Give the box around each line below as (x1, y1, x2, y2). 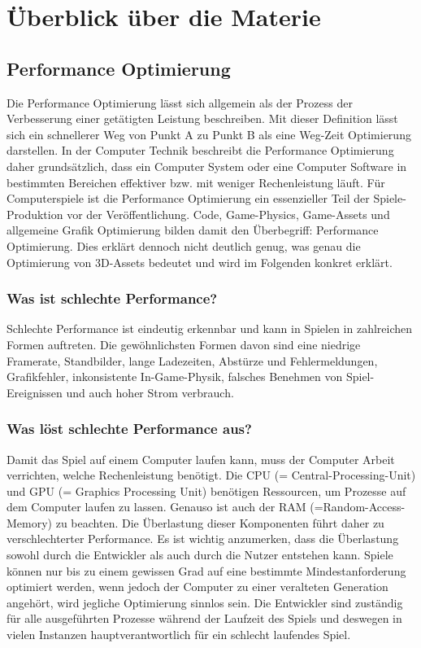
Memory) (7, 514, 53, 531)
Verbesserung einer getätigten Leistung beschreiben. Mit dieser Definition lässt (7, 110, 398, 127)
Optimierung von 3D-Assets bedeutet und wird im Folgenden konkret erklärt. (7, 253, 393, 270)
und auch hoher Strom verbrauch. (66, 383, 234, 401)
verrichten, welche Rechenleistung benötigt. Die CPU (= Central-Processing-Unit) (7, 466, 416, 484)
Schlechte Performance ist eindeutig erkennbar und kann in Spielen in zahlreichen (7, 320, 413, 337)
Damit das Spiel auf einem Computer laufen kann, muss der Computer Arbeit (7, 450, 395, 467)
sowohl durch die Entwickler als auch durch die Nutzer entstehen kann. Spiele (7, 546, 393, 563)
